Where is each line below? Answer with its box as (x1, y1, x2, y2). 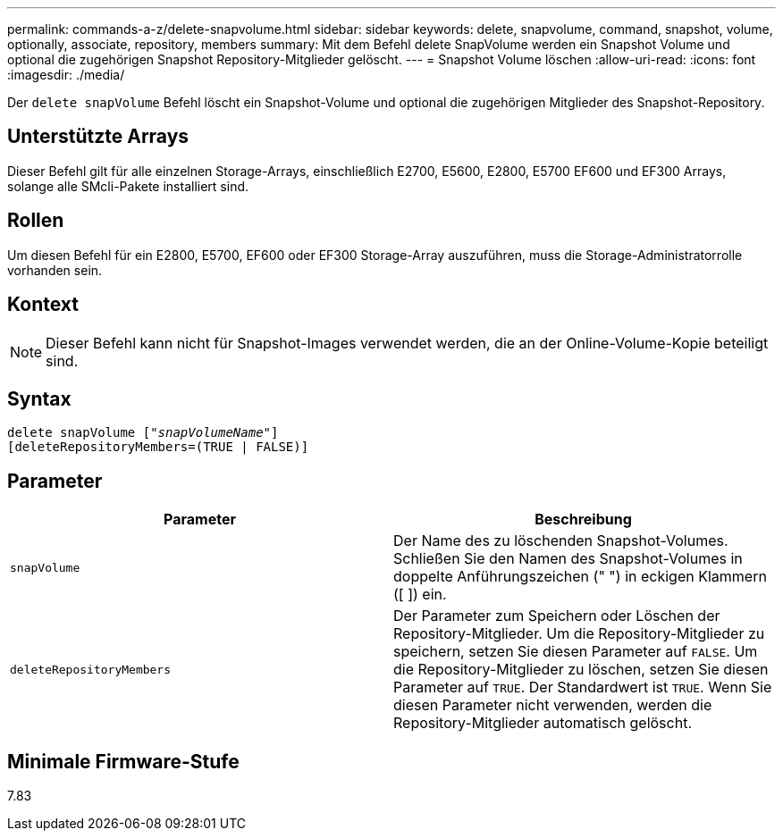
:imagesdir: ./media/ (7, 67, 125, 82)
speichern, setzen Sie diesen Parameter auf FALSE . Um (393, 642, 758, 661)
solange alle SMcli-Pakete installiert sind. (7, 178, 249, 194)
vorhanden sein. (7, 262, 103, 278)
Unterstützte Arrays (7, 125, 189, 148)
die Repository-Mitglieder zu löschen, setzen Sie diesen (393, 660, 769, 679)
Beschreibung (535, 510, 632, 529)
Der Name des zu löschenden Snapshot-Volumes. (393, 532, 728, 550)
